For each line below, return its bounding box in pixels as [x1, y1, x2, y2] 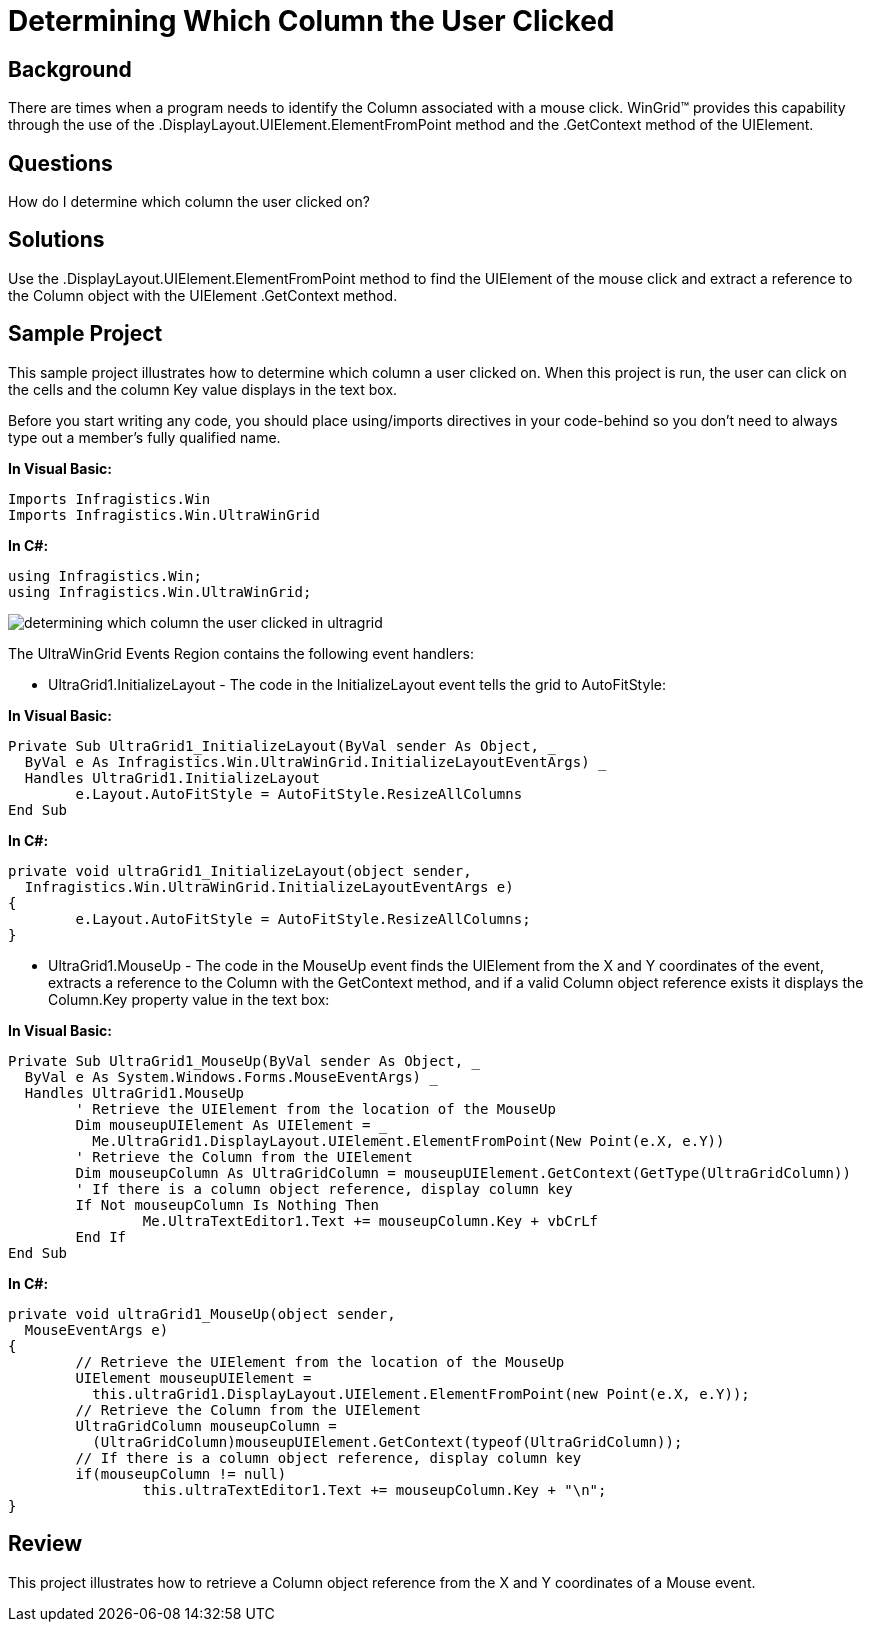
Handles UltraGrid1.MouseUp [24, 1084, 245, 1101]
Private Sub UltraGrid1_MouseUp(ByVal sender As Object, [8, 1052, 464, 1069]
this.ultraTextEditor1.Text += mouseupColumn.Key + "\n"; [142, 1481, 607, 1498]
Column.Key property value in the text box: [48, 990, 330, 1008]
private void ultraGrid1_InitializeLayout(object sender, [8, 862, 472, 879]
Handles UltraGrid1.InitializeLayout [24, 769, 320, 786]
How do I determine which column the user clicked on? [8, 193, 370, 211]
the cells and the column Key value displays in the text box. [8, 380, 398, 398]
